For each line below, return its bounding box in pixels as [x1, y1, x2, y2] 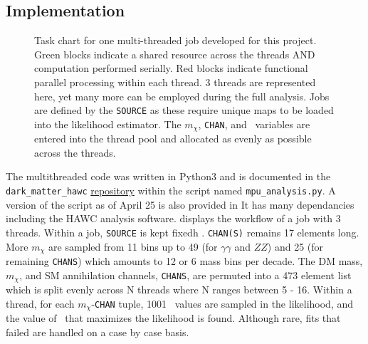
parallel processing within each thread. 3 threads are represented [34, 74, 316, 89]
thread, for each [6, 296, 75, 311]
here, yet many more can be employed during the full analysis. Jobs [34, 88, 330, 103]
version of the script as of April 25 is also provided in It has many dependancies [6, 197, 354, 212]
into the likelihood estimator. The [34, 116, 182, 131]
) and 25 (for [267, 239, 324, 254]
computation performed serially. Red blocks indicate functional [34, 61, 308, 75]
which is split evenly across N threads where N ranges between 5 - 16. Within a [6, 282, 352, 297]
